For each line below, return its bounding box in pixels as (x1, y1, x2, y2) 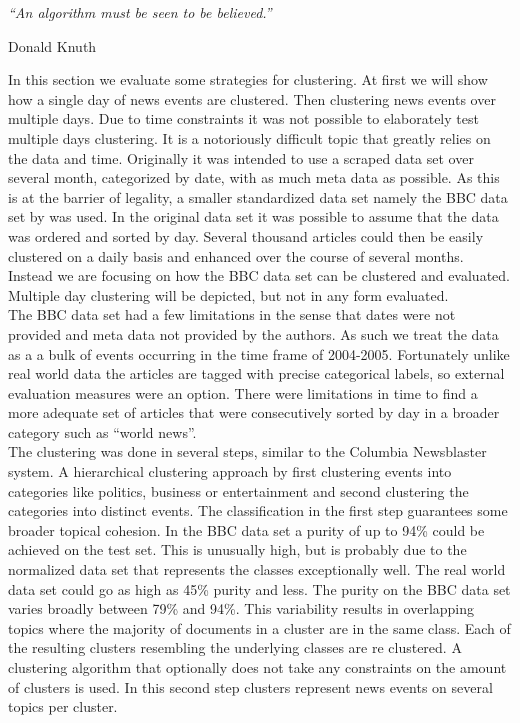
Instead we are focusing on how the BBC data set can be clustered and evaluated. (8, 265, 510, 286)
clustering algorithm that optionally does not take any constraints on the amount (8, 657, 507, 677)
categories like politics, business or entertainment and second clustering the (8, 480, 469, 501)
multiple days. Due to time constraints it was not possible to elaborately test (8, 108, 479, 129)
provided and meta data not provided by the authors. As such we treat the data (8, 323, 499, 344)
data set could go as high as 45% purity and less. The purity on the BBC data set (8, 578, 511, 599)
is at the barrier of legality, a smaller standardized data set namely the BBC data (8, 186, 508, 207)
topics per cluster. (8, 696, 118, 717)
